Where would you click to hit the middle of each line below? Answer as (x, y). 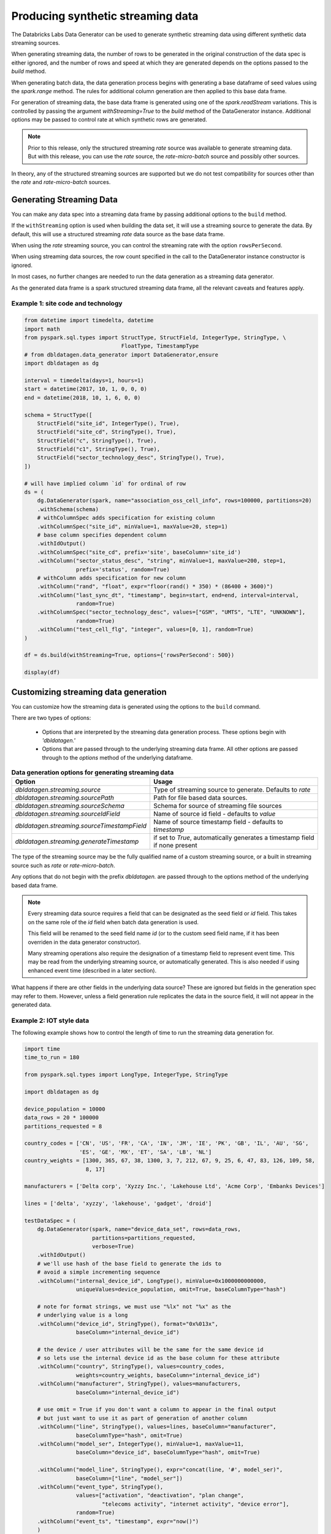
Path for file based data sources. (200, 798)
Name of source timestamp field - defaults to (218, 822)
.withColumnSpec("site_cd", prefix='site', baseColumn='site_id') (139, 552)
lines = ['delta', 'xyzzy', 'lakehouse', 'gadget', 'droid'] (118, 1204)
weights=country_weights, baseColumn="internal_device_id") (168, 1375)
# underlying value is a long (82, 1315)
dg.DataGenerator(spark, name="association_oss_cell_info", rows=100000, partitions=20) (174, 501)
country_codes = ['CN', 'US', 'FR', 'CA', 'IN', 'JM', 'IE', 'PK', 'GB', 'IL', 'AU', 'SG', (166, 1143)
